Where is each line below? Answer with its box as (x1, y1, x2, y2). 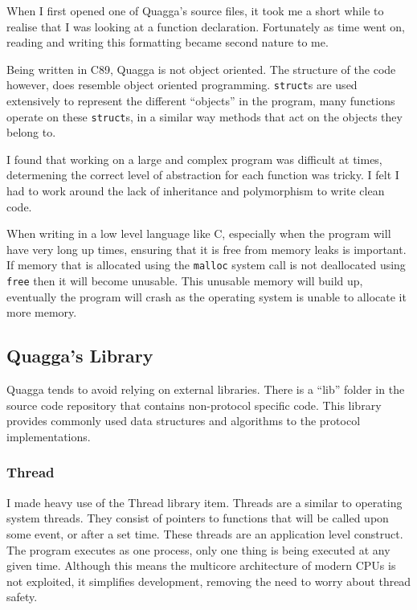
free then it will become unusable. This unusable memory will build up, (6, 272, 363, 289)
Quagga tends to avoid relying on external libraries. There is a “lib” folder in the (6, 381, 405, 398)
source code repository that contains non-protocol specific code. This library (6, 396, 382, 413)
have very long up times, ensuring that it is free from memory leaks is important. (6, 240, 407, 257)
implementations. (6, 428, 91, 444)
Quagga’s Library (6, 343, 153, 368)
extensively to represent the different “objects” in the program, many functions (6, 92, 395, 109)
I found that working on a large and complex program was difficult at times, (6, 150, 382, 167)
